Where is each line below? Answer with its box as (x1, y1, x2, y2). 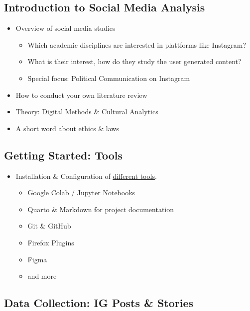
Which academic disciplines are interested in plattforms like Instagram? (27, 39, 247, 50)
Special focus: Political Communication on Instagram (27, 73, 190, 83)
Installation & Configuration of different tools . (15, 170, 157, 181)
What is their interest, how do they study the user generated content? (27, 56, 242, 67)
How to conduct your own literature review (15, 89, 147, 100)
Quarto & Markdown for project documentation (27, 204, 174, 214)
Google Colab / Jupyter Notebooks (27, 187, 135, 198)
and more (27, 271, 57, 281)
